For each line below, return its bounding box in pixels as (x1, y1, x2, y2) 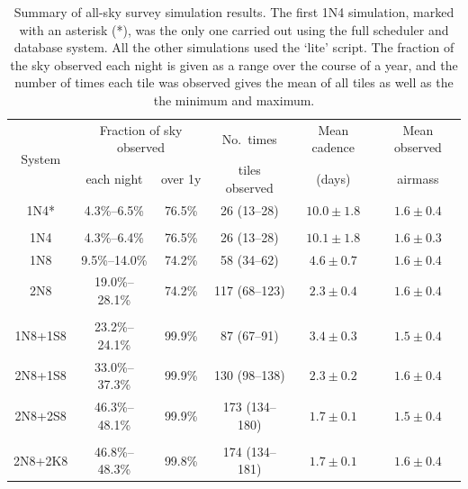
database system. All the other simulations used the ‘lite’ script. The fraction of (13, 38, 454, 57)
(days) (316, 169, 351, 188)
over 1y (160, 169, 202, 188)
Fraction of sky (99, 120, 183, 139)
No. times (221, 129, 277, 148)
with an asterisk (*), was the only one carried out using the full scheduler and (19, 20, 449, 39)
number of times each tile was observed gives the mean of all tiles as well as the (14, 73, 454, 92)
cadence (311, 138, 355, 157)
